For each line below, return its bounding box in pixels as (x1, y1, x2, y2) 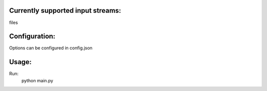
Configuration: (9, 32, 55, 41)
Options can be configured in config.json (9, 45, 92, 51)
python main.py (21, 77, 53, 83)
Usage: (9, 58, 32, 66)
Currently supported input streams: (9, 6, 121, 15)
